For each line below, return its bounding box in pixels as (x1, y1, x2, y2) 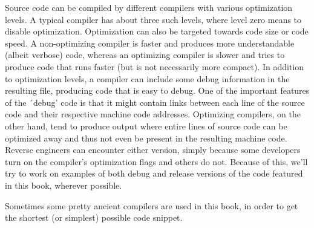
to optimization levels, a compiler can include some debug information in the (5, 72, 290, 85)
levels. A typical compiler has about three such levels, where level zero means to (5, 13, 302, 25)
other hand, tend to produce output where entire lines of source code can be (5, 119, 287, 132)
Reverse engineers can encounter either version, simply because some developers (5, 143, 301, 156)
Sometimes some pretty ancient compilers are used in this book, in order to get (5, 199, 298, 212)
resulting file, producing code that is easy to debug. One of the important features (5, 84, 310, 97)
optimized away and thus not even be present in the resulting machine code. (5, 131, 287, 144)
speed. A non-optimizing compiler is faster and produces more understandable (5, 36, 295, 49)
